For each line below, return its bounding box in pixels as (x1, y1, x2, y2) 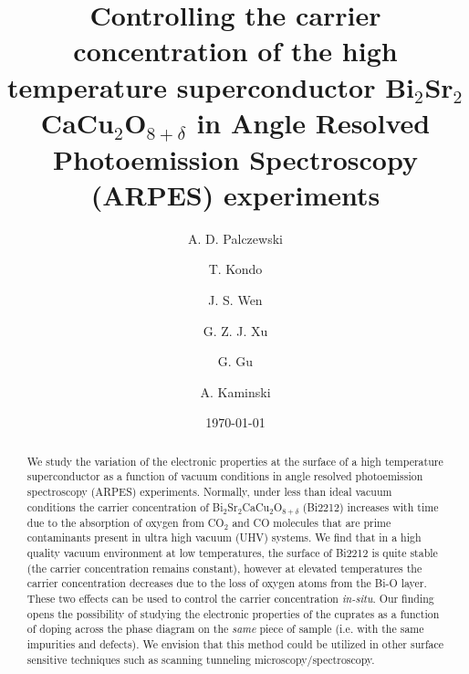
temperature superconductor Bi (7, 68, 415, 105)
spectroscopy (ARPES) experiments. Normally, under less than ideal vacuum (26, 484, 392, 500)
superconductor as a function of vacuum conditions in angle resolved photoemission (26, 469, 423, 484)
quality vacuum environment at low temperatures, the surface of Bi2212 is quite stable (26, 544, 438, 560)
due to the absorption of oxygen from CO (26, 514, 224, 530)
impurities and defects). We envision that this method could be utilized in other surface (26, 636, 444, 651)
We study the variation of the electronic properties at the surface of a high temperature (26, 453, 443, 469)
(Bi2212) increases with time (302, 499, 439, 514)
